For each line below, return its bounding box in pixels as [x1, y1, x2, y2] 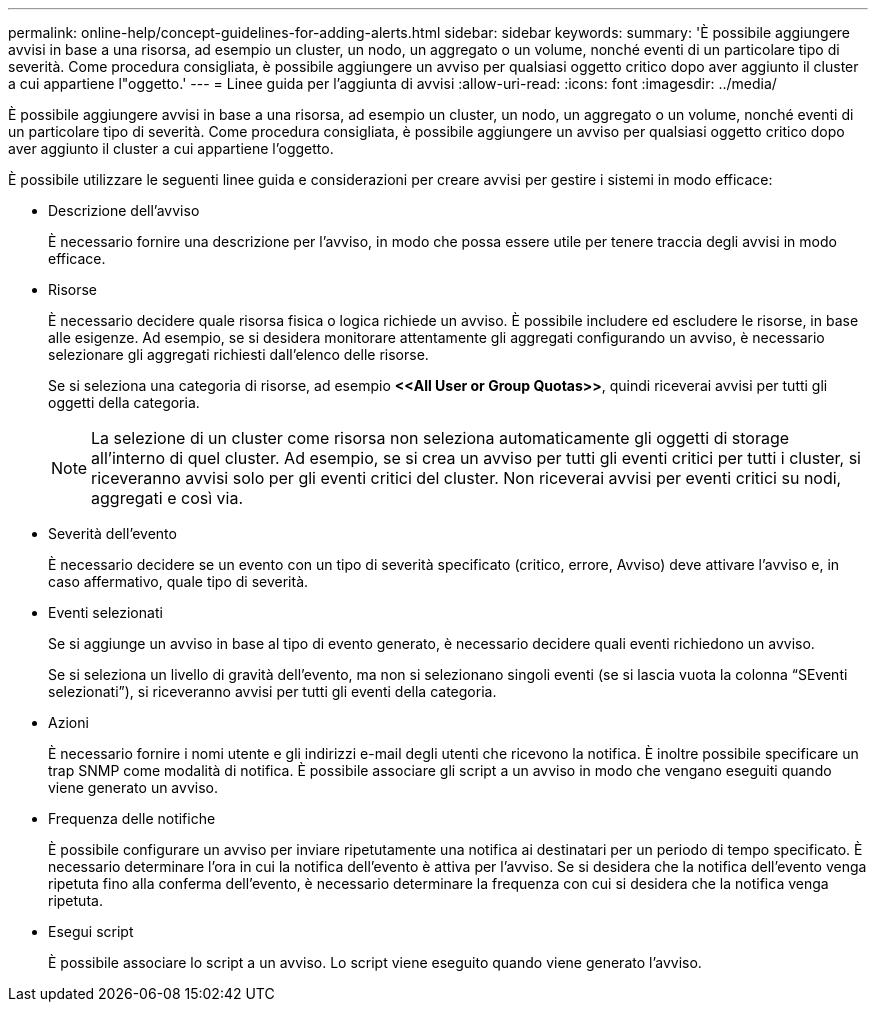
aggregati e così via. [91, 488, 244, 508]
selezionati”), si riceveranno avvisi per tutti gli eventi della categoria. [48, 683, 497, 700]
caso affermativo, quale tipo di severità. [48, 573, 309, 590]
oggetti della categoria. [48, 394, 200, 411]
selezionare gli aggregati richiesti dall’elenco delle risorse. [48, 346, 429, 363]
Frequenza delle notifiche [48, 810, 216, 827]
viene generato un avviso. [48, 779, 218, 796]
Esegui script [48, 923, 134, 940]
